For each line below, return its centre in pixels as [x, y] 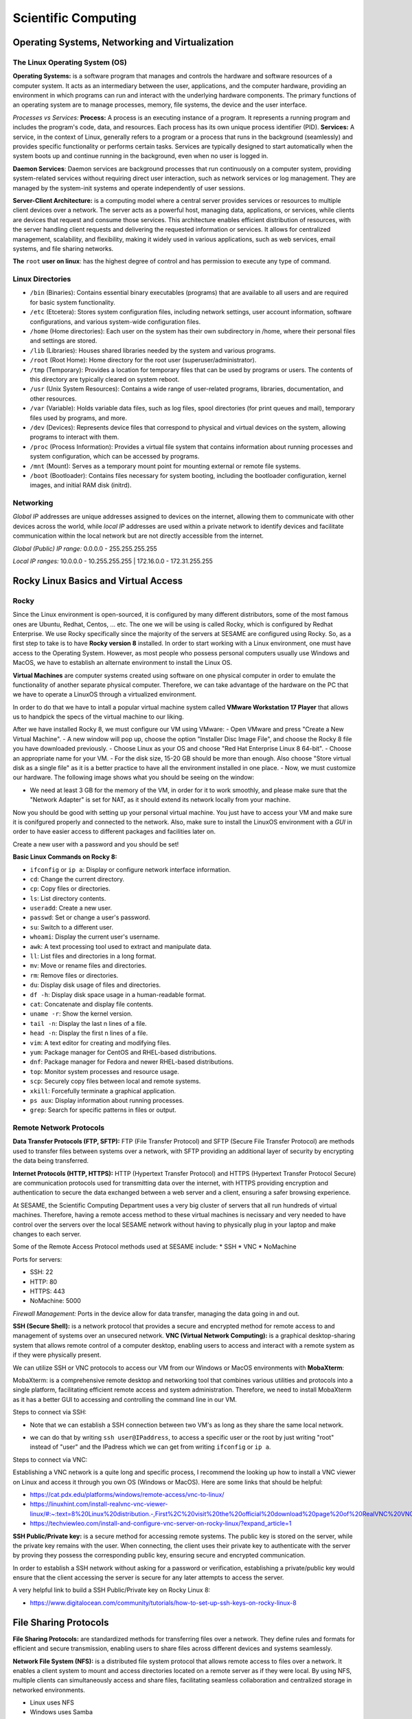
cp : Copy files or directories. [70, 889]
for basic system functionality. [73, 302]
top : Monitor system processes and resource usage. [105, 1071]
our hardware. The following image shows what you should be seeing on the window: [134, 778]
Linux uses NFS [52, 1702]
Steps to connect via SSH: [50, 1412]
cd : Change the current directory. [77, 879]
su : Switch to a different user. [71, 927]
